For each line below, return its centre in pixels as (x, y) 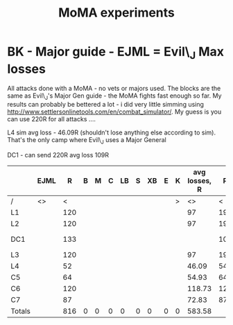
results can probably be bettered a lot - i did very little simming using (106, 105)
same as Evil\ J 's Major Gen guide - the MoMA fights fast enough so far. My (114, 96)
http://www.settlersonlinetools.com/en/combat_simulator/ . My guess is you (114, 112)
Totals (21, 311)
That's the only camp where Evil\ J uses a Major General (87, 141)
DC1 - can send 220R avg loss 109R (58, 155)
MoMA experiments (116, 13)
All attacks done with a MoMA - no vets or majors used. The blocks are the (114, 88)
